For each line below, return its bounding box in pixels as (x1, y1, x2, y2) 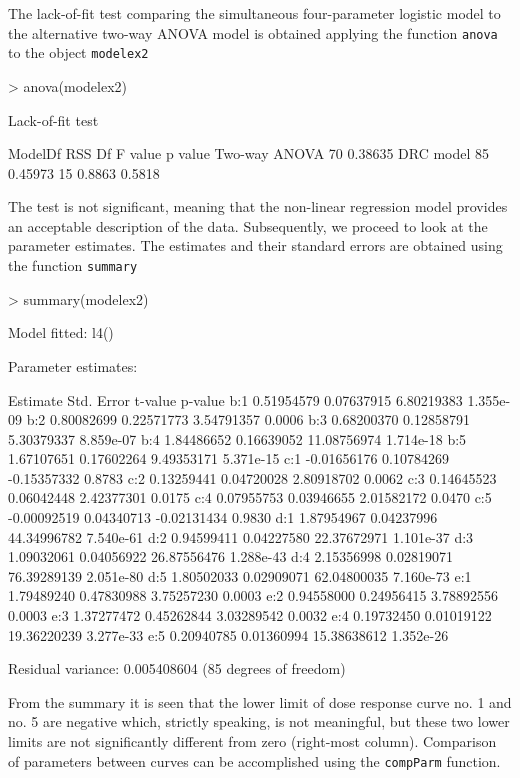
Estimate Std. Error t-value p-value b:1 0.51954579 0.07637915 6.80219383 (8, 389, 463, 410)
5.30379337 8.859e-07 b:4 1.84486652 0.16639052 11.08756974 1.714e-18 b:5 (8, 428, 467, 449)
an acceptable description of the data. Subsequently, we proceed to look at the (8, 215, 488, 236)
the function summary (8, 255, 138, 276)
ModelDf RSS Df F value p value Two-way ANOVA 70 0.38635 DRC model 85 (8, 143, 490, 164)
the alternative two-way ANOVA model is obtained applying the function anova (8, 22, 498, 43)
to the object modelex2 (8, 42, 149, 63)
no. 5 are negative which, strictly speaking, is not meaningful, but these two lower (8, 711, 510, 732)
